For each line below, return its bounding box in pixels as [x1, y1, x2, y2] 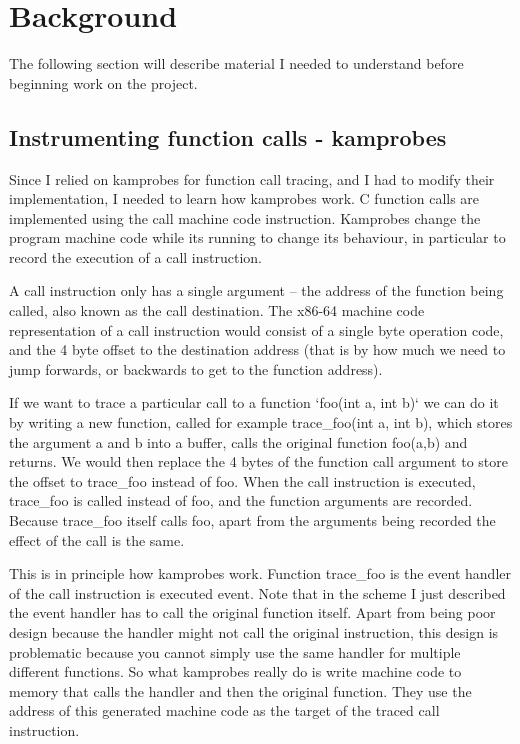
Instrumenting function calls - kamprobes [9, 121, 447, 152]
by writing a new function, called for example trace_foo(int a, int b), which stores [9, 412, 513, 433]
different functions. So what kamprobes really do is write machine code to [9, 661, 462, 682]
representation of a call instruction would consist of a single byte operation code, [9, 319, 504, 340]
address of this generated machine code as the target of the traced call [9, 700, 440, 721]
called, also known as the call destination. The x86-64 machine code [9, 300, 425, 321]
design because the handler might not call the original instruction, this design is [9, 621, 499, 642]
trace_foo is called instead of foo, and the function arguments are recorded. [9, 490, 473, 511]
